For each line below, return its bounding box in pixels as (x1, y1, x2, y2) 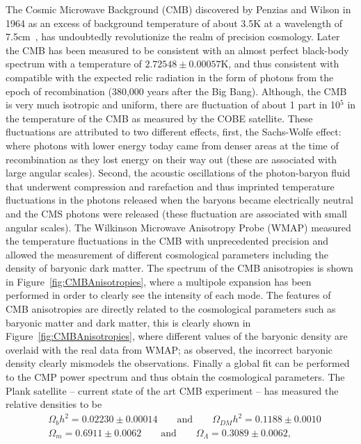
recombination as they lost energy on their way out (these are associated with (6, 151, 337, 166)
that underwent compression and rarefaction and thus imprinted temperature (6, 179, 335, 193)
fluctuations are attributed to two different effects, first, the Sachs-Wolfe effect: (6, 124, 342, 139)
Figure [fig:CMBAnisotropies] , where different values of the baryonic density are (6, 329, 348, 343)
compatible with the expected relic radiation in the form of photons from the (6, 69, 334, 84)
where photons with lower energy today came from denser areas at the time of (6, 138, 339, 152)
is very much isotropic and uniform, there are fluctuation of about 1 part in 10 (6, 97, 341, 112)
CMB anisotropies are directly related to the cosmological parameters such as (6, 302, 336, 316)
